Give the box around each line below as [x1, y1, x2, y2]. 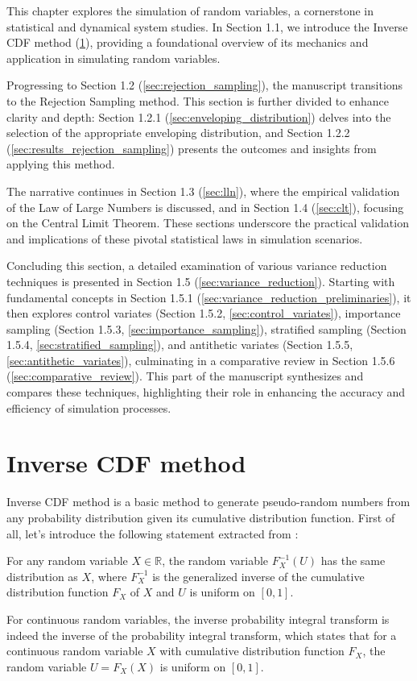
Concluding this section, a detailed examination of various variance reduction [6, 257, 387, 274]
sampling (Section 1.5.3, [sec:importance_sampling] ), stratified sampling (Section [6, 320, 407, 337]
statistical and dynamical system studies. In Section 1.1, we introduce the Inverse [6, 18, 408, 35]
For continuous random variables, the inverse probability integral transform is [6, 610, 390, 627]
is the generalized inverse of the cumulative [152, 567, 365, 584]
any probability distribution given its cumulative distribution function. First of [6, 509, 395, 525]
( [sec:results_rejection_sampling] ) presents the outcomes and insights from [6, 139, 377, 156]
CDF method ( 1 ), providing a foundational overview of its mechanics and [6, 34, 369, 51]
